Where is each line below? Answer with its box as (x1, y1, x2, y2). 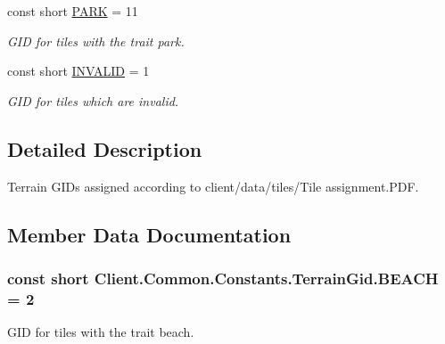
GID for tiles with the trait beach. (7, 323, 194, 341)
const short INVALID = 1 (7, 61, 150, 80)
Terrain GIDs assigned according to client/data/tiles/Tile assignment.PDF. (7, 176, 419, 195)
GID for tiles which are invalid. (7, 91, 179, 110)
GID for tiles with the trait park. (7, 31, 185, 50)
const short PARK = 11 (7, 2, 138, 20)
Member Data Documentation (7, 220, 292, 248)
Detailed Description (7, 135, 202, 162)
